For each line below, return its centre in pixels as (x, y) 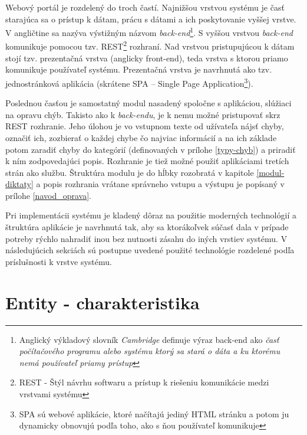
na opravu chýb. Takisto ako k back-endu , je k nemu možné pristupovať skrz (143, 114)
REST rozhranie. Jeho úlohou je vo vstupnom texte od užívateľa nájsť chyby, (145, 126)
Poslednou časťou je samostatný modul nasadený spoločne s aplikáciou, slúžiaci (148, 103)
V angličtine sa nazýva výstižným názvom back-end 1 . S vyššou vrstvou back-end (149, 32)
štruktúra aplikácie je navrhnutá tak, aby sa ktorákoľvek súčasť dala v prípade (147, 227)
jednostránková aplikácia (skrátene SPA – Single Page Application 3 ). (129, 82)
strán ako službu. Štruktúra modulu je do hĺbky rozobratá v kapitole (130, 172)
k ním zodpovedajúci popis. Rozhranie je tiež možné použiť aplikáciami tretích (147, 161)
